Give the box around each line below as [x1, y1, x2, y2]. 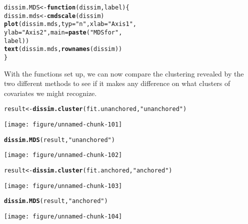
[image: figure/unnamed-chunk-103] [4, 182, 122, 189]
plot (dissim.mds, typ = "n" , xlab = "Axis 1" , [4, 20, 136, 28]
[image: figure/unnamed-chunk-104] [4, 212, 122, 220]
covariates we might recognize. [4, 87, 97, 98]
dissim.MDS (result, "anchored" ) [4, 197, 108, 205]
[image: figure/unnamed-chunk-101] [4, 121, 122, 128]
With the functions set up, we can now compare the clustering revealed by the [4, 68, 244, 78]
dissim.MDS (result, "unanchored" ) [4, 136, 115, 143]
